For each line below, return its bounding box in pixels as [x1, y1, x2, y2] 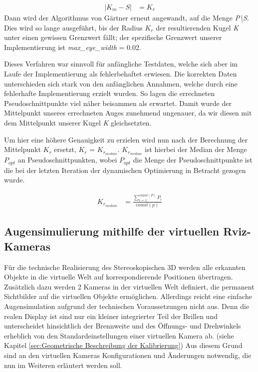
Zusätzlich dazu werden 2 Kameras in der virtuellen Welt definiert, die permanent [4, 281, 255, 291]
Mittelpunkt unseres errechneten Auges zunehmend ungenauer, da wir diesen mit [4, 107, 252, 118]
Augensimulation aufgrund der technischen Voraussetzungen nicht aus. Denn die [4, 301, 250, 311]
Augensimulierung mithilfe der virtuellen [4, 223, 220, 239]
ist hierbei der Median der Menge [145, 144, 247, 154]
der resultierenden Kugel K [156, 22, 239, 32]
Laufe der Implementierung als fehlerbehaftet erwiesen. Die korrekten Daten [4, 68, 237, 78]
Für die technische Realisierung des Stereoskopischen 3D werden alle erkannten [4, 261, 246, 272]
